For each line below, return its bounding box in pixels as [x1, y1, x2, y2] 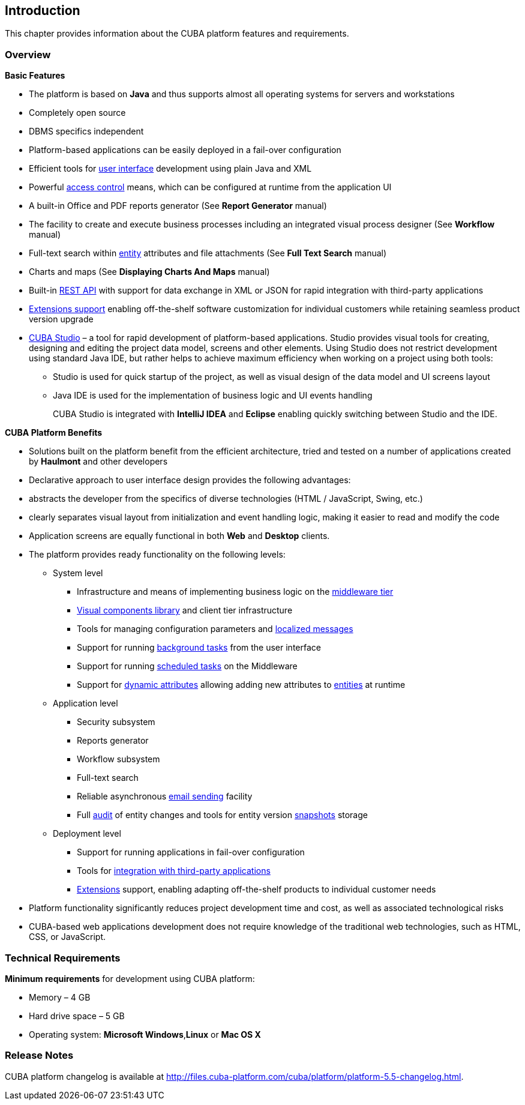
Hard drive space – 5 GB [29, 1010, 125, 1021]
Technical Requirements [5, 951, 121, 964]
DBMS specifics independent [29, 126, 144, 137]
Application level [53, 698, 118, 709]
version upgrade [29, 314, 94, 325]
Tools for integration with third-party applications [77, 866, 271, 876]
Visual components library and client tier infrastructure [77, 605, 293, 616]
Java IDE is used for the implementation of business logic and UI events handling [53, 390, 373, 401]
